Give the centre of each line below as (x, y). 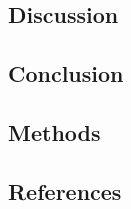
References (65, 190)
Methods (54, 131)
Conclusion (66, 73)
